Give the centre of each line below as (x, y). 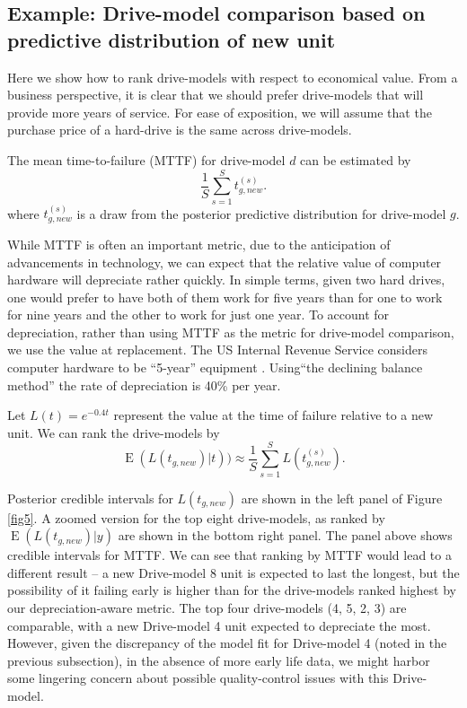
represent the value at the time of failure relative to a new (273, 415)
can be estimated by (356, 159)
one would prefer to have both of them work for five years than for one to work (225, 297)
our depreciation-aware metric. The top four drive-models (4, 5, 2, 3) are (207, 607)
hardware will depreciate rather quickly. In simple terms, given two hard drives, (226, 280)
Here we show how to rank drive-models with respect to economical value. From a (233, 77)
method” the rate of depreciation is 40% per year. (144, 385)
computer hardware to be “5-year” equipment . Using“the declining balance (215, 367)
